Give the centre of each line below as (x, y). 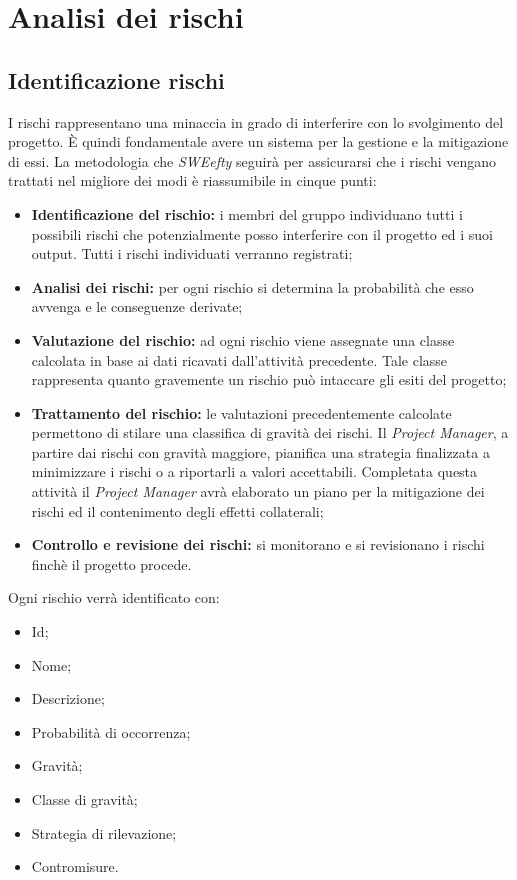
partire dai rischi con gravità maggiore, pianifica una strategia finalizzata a (260, 451)
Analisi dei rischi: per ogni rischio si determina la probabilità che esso (252, 286)
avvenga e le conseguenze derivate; (137, 306)
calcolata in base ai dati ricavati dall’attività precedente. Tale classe (239, 359)
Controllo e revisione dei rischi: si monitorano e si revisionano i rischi (258, 544)
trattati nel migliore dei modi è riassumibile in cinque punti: (192, 180)
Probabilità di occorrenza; (111, 731)
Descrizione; (68, 698)
